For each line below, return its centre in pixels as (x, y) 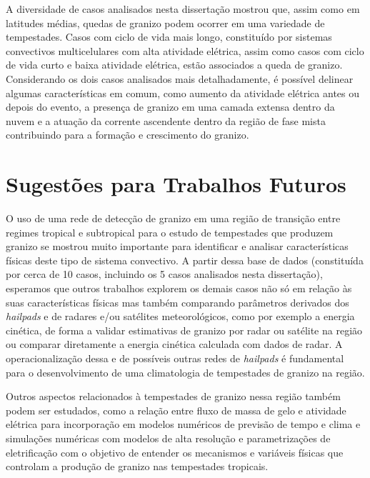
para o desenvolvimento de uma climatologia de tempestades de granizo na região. (185, 372)
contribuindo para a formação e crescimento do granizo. (127, 135)
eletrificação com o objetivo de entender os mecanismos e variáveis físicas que (175, 452)
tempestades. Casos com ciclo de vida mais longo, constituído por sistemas (169, 37)
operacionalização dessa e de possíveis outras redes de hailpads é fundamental (175, 358)
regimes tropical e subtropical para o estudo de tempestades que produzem (170, 232)
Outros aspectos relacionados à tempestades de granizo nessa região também (173, 396)
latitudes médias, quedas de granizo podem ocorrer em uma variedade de (165, 23)
